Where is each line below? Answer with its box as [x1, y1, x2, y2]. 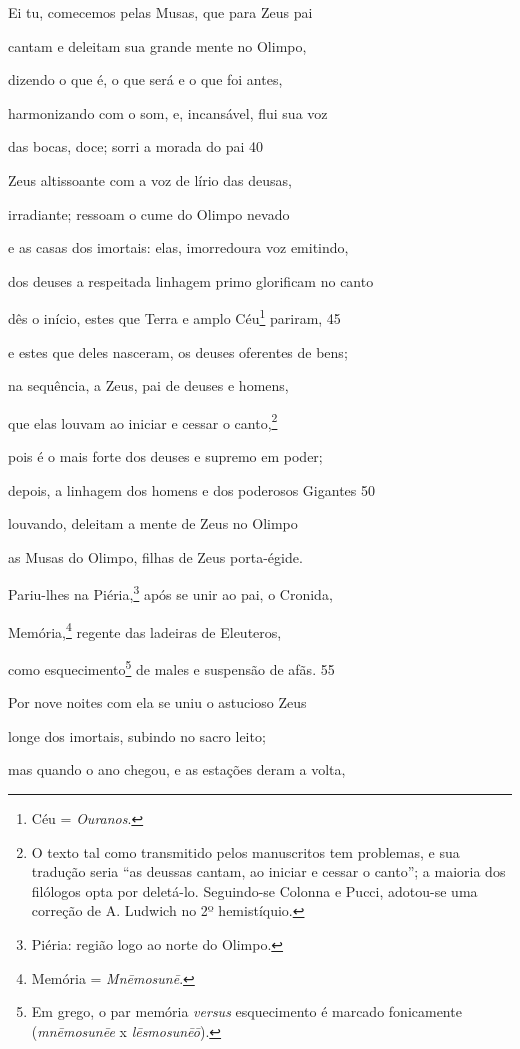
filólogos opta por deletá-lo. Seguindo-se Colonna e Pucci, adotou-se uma [31, 880, 478, 901]
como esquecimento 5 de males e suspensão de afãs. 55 [8, 655, 335, 679]
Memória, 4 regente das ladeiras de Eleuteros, [8, 618, 282, 642]
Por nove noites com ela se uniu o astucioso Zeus [8, 692, 307, 713]
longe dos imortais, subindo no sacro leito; [8, 725, 266, 746]
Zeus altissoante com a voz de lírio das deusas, [8, 169, 292, 190]
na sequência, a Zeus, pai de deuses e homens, [8, 375, 289, 396]
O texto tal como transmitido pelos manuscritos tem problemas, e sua [31, 841, 460, 862]
